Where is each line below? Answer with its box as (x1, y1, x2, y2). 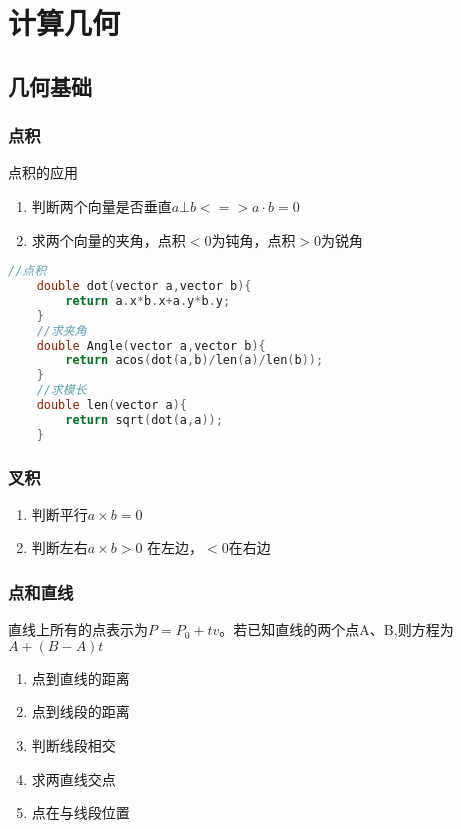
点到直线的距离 (31, 667, 130, 688)
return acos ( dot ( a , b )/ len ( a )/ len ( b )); (65, 353, 324, 368)
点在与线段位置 (31, 802, 130, 823)
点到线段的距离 (31, 701, 130, 722)
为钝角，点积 (211, 229, 296, 250)
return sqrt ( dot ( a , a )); (65, 412, 223, 427)
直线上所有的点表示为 (8, 619, 148, 640)
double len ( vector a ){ (36, 398, 188, 413)
